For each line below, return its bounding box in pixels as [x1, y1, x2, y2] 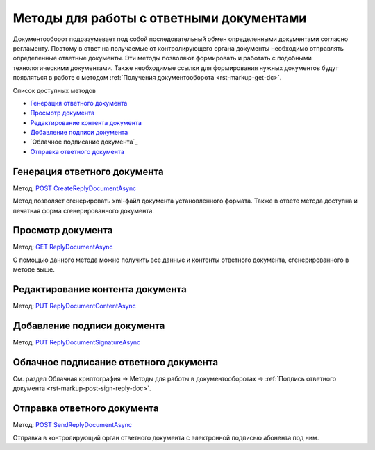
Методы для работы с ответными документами [12, 10, 307, 26]
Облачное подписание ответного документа [12, 356, 219, 368]
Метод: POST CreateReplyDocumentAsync [12, 184, 137, 192]
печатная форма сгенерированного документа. [12, 206, 154, 215]
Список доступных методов [12, 86, 97, 94]
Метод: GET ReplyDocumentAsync [12, 243, 114, 251]
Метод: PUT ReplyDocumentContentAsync [12, 302, 136, 310]
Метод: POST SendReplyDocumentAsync [12, 421, 132, 429]
